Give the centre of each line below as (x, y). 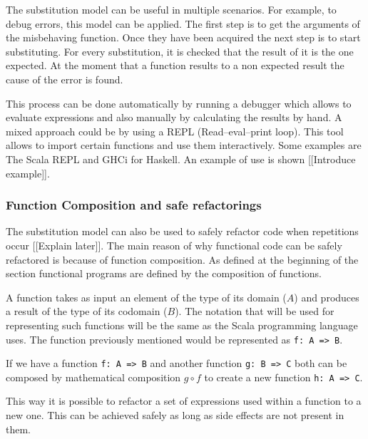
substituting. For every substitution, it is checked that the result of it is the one (180, 51)
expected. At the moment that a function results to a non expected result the (175, 65)
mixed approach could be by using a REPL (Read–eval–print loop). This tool (175, 131)
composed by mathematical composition (93, 377)
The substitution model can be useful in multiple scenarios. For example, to (171, 9)
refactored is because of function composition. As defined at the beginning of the (182, 259)
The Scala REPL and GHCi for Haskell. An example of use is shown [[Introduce (181, 159)
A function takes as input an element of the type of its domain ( (146, 297)
